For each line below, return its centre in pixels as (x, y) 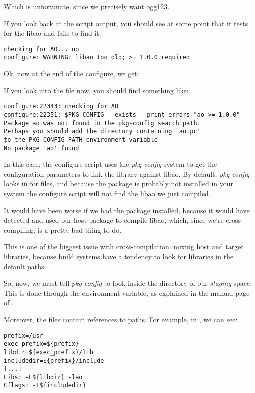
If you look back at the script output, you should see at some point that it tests (126, 23)
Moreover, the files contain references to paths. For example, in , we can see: (121, 319)
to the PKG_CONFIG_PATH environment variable (81, 140)
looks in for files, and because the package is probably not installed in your (119, 184)
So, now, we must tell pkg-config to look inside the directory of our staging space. (128, 283)
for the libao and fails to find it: (53, 33)
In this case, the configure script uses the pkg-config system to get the (111, 164)
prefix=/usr (24, 336)
